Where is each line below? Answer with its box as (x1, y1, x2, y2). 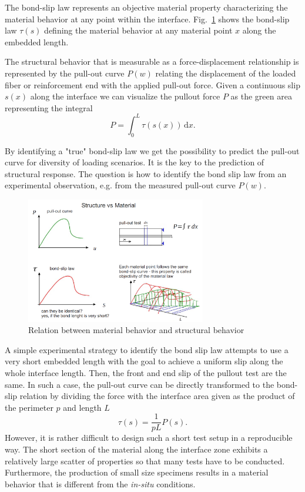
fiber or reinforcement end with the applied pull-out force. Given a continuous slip (5, 78, 300, 91)
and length (63, 401, 102, 413)
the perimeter (5, 401, 53, 413)
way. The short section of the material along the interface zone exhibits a (5, 443, 268, 455)
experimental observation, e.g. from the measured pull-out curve (5, 179, 236, 191)
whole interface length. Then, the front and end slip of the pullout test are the (5, 366, 287, 378)
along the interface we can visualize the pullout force (30, 90, 220, 102)
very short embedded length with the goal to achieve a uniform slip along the (5, 355, 283, 367)
